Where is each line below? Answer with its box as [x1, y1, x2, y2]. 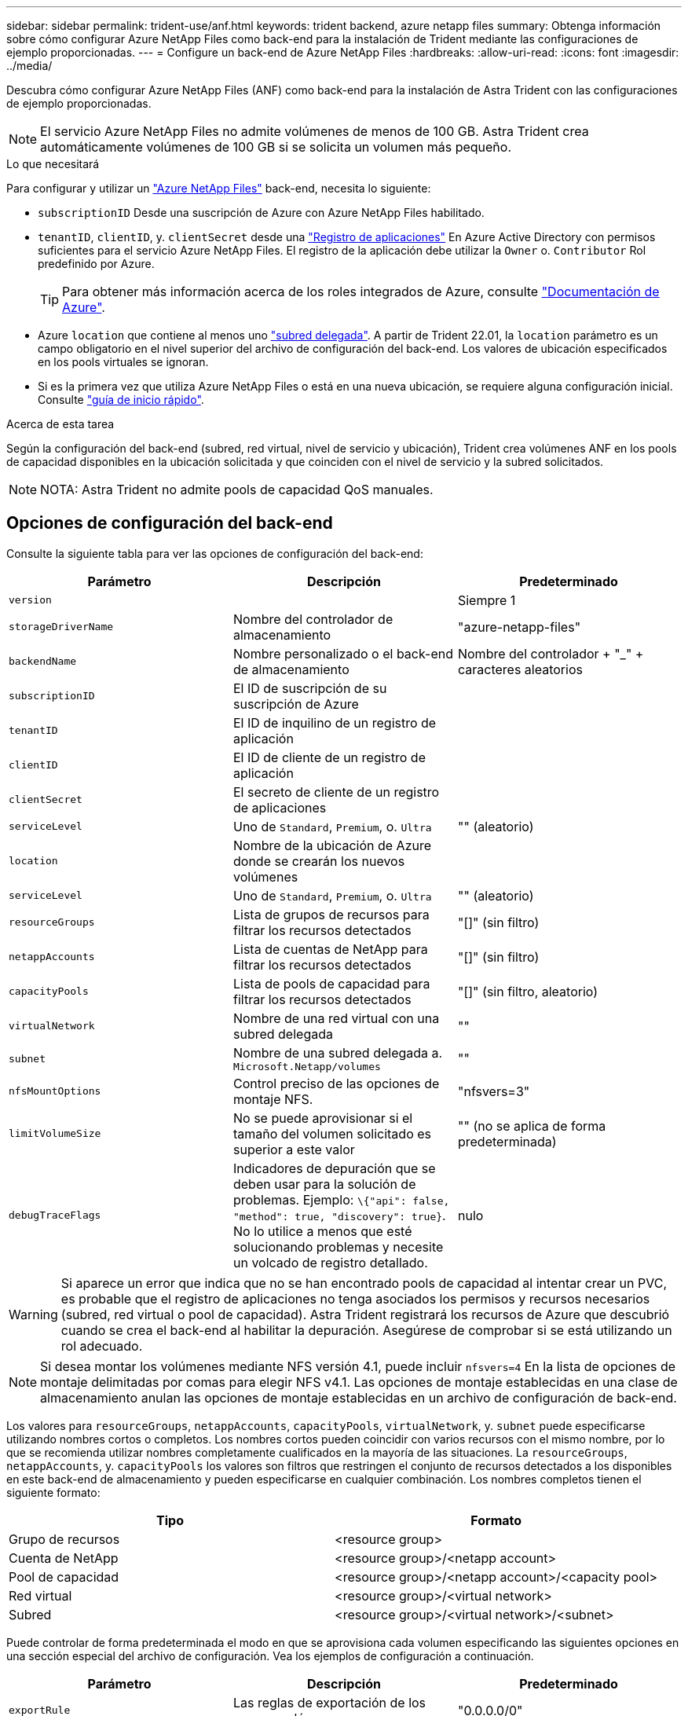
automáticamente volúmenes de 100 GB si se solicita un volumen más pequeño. [40, 139, 512, 155]
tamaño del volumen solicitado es [232, 1125, 431, 1142]
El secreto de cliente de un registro [232, 783, 440, 800]
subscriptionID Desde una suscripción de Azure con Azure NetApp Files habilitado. [38, 206, 485, 219]
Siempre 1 [457, 592, 516, 608]
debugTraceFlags [9, 1209, 101, 1222]
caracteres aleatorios [457, 661, 583, 677]
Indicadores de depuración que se [232, 1160, 436, 1176]
